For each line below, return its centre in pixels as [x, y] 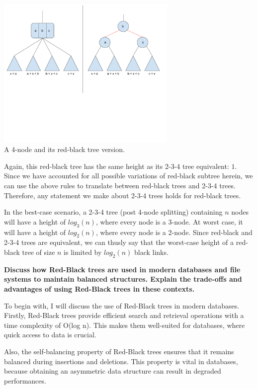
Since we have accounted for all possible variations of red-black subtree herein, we [128, 176]
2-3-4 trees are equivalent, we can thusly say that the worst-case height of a [119, 242]
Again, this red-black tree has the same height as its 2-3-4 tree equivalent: [117, 166]
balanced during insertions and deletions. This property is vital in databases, [121, 361]
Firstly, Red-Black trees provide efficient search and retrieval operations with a [124, 315]
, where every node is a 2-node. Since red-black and [174, 232]
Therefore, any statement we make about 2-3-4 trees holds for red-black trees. [123, 195]
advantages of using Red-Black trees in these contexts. [99, 288]
